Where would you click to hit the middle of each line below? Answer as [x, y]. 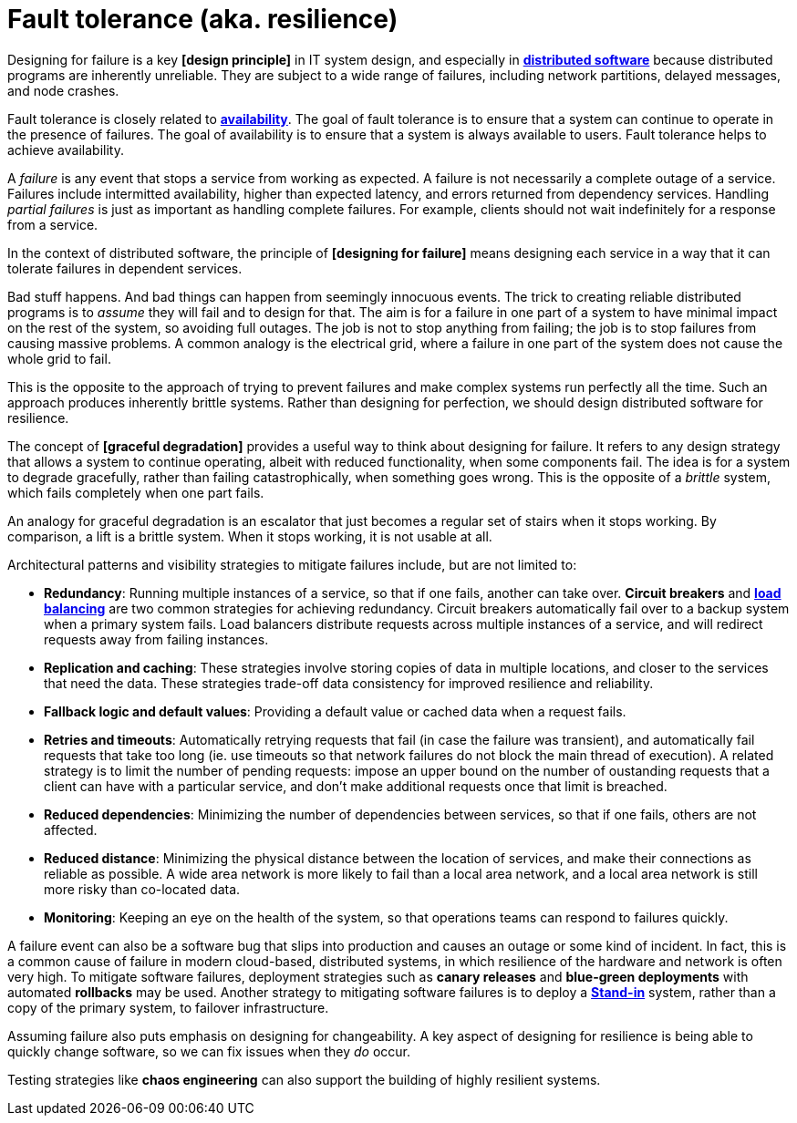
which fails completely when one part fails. [136, 492]
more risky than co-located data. [142, 889]
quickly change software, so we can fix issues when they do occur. [209, 1051]
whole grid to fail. [59, 358]
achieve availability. [66, 149]
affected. [71, 829]
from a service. [53, 224]
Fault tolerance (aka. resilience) [203, 19]
